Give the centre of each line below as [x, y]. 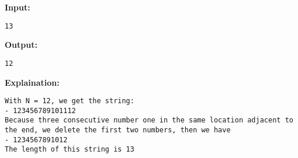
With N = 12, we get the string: [70, 101]
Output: [21, 45]
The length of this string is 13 [70, 150]
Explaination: [32, 82]
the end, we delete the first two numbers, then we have [118, 130]
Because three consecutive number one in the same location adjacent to [149, 120]
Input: [18, 7]
